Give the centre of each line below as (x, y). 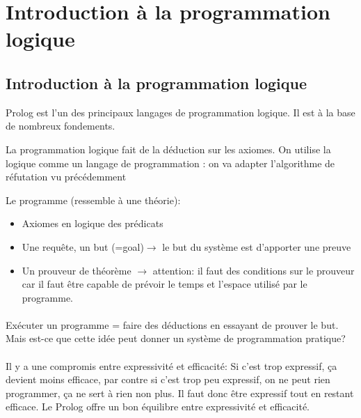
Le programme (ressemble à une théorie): (93, 200)
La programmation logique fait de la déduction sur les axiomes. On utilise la (168, 149)
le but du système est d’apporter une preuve (257, 246)
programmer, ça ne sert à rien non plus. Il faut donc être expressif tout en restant (180, 393)
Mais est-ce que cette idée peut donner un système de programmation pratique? (176, 338)
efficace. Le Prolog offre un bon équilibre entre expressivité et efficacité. (158, 407)
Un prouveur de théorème (77, 270)
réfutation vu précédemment (66, 177)
